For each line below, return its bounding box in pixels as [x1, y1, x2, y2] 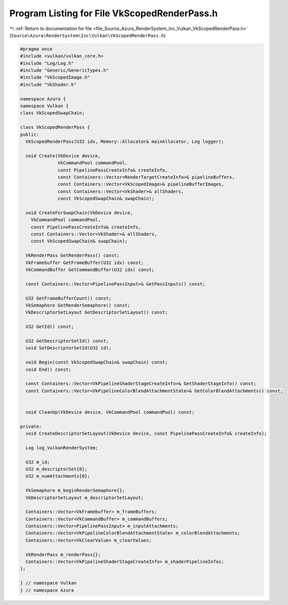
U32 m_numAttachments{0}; [25, 473, 90, 479]
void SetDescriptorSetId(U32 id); [25, 345, 112, 351]
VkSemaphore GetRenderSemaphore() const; [25, 302, 131, 308]
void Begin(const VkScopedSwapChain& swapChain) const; [25, 359, 168, 365]
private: [20, 423, 42, 429]
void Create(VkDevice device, [25, 153, 101, 159]
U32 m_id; [25, 459, 50, 465]
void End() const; [25, 366, 71, 372]
